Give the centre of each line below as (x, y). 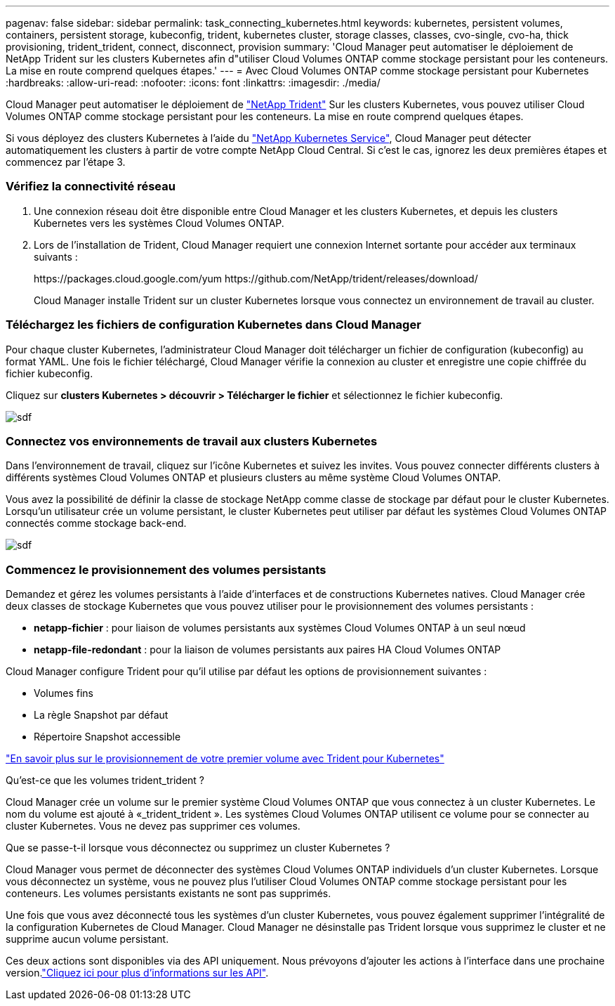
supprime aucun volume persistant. (87, 939)
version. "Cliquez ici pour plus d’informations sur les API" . (137, 973)
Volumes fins (64, 693)
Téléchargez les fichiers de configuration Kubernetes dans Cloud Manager (213, 325)
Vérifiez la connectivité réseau (91, 187)
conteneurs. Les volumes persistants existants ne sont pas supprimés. (168, 893)
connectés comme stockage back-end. (96, 523)
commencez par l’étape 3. (66, 162)
